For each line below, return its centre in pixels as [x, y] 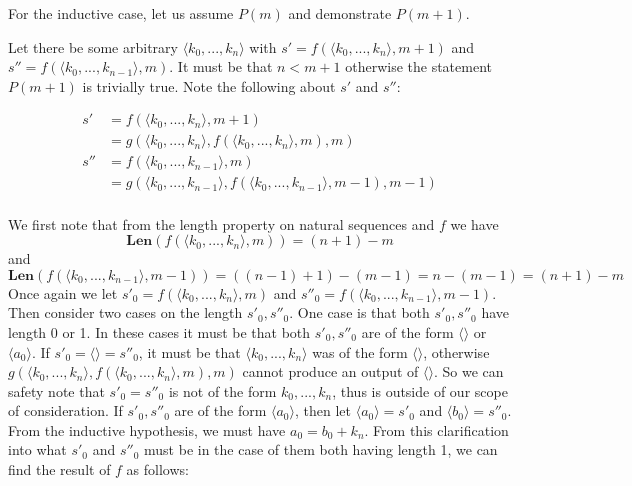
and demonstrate [340, 13]
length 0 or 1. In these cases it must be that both [159, 331]
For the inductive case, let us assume [121, 13]
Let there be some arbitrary [93, 46]
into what [37, 449]
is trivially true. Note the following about [209, 85]
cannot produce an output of [330, 371]
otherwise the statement [418, 66]
